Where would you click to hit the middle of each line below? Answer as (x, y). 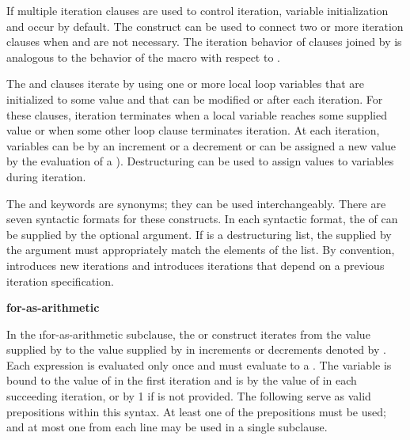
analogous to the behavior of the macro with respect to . (143, 57)
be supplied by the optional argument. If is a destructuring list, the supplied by (199, 234)
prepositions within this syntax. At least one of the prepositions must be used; (196, 411)
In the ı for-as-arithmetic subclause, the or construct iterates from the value (188, 334)
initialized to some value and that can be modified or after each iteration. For (195, 99)
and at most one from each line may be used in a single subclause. (167, 427)
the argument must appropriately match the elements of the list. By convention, (201, 250)
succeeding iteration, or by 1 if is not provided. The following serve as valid (189, 396)
